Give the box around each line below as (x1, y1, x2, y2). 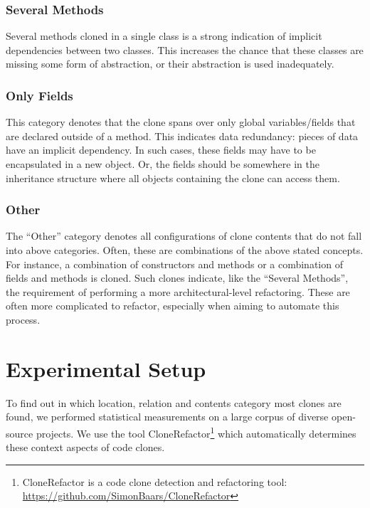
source (6, 425, 33, 440)
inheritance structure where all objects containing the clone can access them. (6, 170, 340, 185)
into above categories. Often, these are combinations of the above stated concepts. (6, 243, 364, 257)
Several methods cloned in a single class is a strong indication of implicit (6, 28, 322, 43)
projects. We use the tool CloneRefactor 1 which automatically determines (36, 423, 356, 440)
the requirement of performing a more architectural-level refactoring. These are (6, 284, 350, 299)
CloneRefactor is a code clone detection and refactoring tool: (22, 474, 287, 489)
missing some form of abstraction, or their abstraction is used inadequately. (6, 56, 334, 71)
